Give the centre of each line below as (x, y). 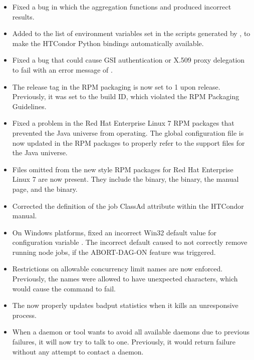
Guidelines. (29, 106)
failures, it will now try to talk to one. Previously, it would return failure (124, 342)
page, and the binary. (45, 189)
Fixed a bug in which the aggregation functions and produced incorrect (122, 7)
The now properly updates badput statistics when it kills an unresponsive (125, 305)
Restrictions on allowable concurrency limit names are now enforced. (117, 269)
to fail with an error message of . (62, 69)
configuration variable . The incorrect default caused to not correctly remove (130, 242)
